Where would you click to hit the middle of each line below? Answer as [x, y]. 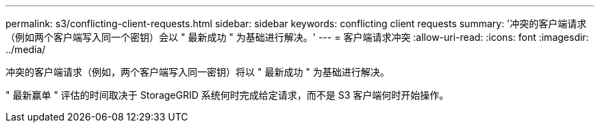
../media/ [26, 49]
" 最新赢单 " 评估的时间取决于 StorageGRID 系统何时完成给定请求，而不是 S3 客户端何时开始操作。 [227, 95]
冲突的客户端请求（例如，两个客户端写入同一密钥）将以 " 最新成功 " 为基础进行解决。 [198, 72]
